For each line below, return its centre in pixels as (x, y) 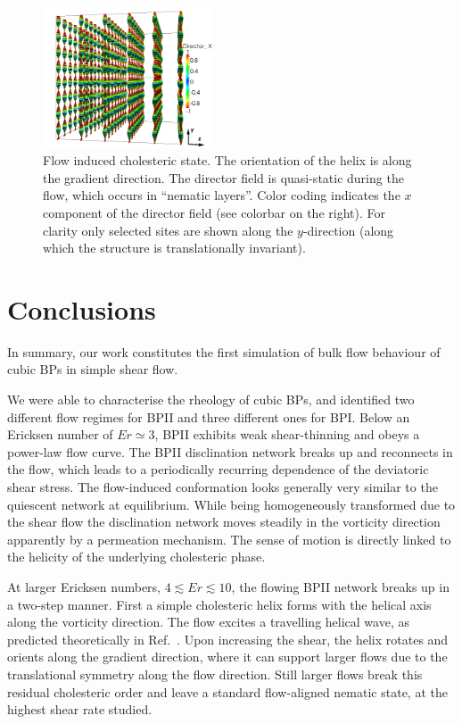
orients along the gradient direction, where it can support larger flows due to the (227, 657)
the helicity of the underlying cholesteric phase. (136, 557)
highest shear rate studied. (80, 709)
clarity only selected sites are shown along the (168, 230)
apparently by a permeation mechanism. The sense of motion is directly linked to (229, 539)
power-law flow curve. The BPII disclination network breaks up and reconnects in (230, 451)
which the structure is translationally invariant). (174, 248)
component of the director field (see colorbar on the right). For (214, 212)
